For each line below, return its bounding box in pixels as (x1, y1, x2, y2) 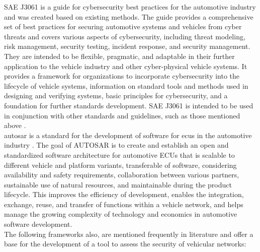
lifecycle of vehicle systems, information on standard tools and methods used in (4, 80, 248, 91)
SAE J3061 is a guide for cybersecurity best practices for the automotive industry (4, 2, 256, 12)
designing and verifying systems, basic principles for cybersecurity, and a (4, 90, 228, 101)
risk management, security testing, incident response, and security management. (4, 41, 250, 51)
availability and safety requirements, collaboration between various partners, (4, 169, 239, 180)
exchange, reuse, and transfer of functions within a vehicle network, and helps (4, 199, 243, 209)
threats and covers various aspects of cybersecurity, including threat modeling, (4, 31, 245, 41)
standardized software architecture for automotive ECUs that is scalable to (4, 149, 235, 160)
